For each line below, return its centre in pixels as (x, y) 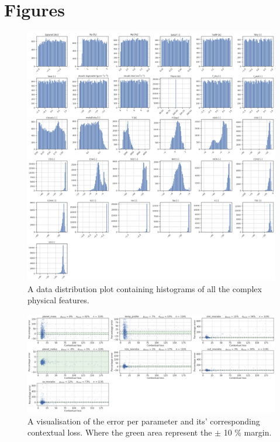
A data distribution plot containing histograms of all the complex (145, 288)
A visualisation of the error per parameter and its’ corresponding (144, 421)
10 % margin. (248, 432)
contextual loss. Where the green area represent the (120, 432)
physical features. (58, 300)
